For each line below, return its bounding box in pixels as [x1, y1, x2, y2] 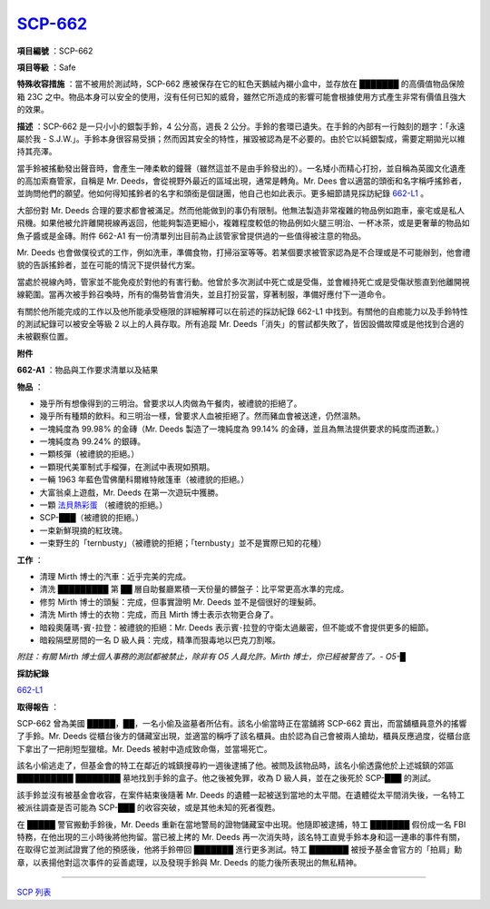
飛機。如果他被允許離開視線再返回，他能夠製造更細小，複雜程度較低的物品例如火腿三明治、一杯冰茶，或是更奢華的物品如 [16, 218, 470, 229]
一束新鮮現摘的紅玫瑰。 [39, 525, 127, 536]
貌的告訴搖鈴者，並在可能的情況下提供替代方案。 [16, 260, 200, 271]
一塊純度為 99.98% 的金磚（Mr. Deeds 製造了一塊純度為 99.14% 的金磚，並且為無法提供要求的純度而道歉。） [39, 423, 445, 434]
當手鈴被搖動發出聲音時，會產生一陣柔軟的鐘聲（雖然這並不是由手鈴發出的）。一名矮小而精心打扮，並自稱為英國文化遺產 [16, 163, 466, 173]
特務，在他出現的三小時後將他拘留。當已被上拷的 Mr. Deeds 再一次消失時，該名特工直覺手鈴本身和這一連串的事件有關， [16, 832, 465, 843]
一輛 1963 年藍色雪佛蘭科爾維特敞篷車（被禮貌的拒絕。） [39, 474, 250, 485]
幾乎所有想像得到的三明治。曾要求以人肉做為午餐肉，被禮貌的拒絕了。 [39, 398, 302, 409]
